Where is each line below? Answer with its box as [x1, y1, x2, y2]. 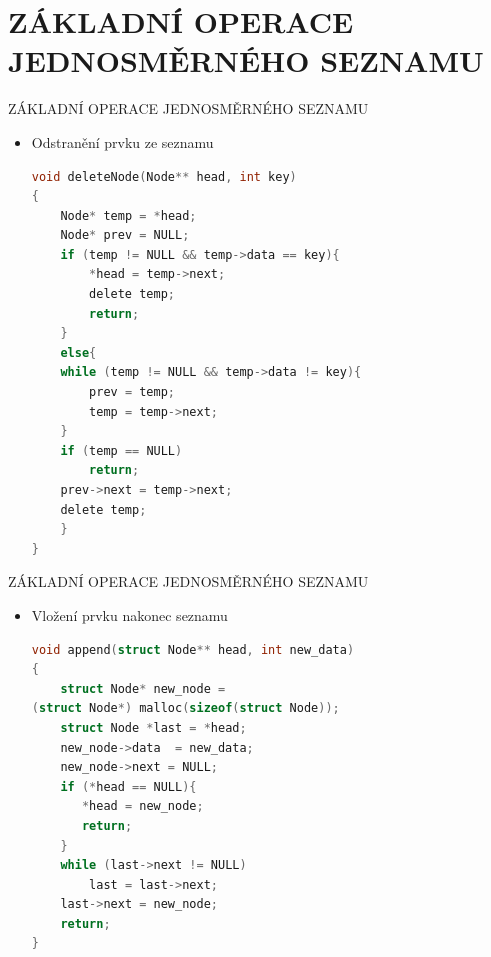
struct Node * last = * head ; [60, 720, 247, 735]
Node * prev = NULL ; [60, 228, 190, 243]
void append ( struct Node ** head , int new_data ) [31, 642, 355, 657]
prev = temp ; [89, 385, 176, 400]
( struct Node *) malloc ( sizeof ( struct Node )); [31, 701, 340, 716]
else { [60, 345, 97, 360]
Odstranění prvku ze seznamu [31, 131, 214, 152]
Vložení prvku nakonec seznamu [31, 604, 228, 625]
